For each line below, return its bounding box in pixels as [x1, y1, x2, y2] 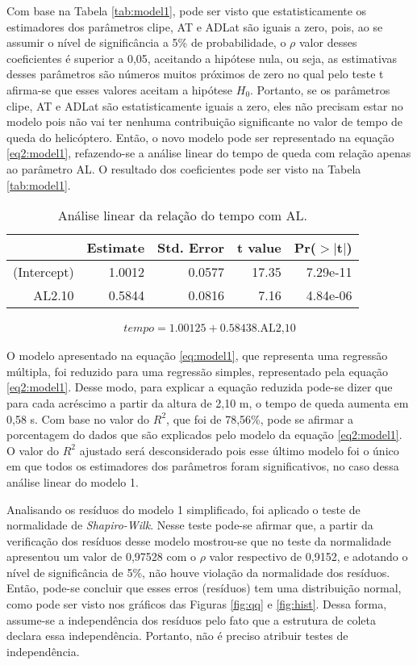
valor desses [299, 34, 357, 51]
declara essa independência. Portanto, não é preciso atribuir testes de [6, 627, 348, 644]
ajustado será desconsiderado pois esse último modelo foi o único [79, 441, 399, 458]
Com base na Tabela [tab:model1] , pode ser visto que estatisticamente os [6, 2, 367, 19]
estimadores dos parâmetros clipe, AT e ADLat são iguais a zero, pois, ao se [6, 18, 383, 35]
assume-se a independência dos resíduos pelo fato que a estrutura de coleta [6, 611, 376, 628]
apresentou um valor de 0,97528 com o [6, 548, 197, 565]
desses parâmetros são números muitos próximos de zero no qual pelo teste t [6, 65, 384, 82]
